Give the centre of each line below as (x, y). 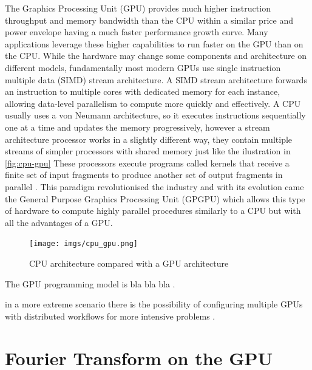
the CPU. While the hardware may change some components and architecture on (156, 56)
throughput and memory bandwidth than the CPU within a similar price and (149, 20)
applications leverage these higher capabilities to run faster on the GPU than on (154, 43)
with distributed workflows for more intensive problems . (110, 316)
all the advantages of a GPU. (59, 222)
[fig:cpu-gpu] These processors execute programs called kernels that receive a (147, 163)
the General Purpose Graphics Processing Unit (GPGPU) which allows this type (155, 198)
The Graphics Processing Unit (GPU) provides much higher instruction (138, 8)
